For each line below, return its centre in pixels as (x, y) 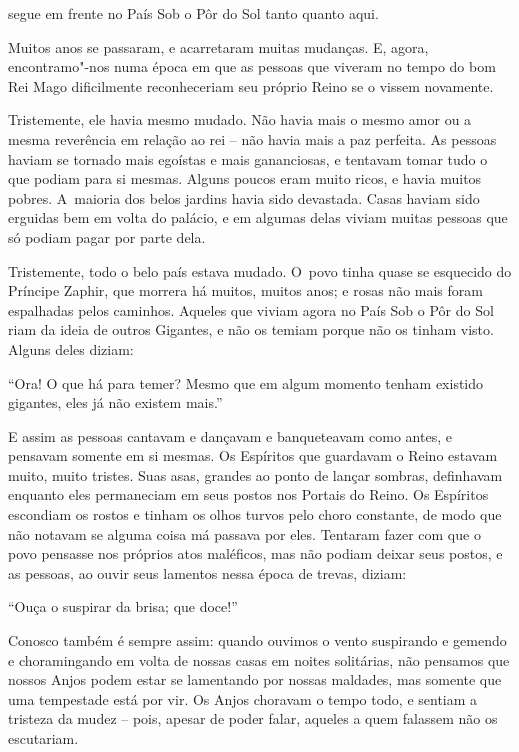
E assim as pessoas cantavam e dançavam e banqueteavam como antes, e (230, 435)
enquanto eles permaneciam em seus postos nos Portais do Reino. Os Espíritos (248, 494)
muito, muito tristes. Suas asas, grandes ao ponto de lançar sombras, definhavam (255, 474)
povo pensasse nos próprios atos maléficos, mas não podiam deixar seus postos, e (255, 553)
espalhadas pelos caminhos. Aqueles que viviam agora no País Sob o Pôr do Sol (251, 309)
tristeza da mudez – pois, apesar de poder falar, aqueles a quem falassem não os (253, 718)
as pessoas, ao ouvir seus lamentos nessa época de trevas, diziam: (207, 572)
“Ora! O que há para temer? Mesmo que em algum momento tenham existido (246, 382)
